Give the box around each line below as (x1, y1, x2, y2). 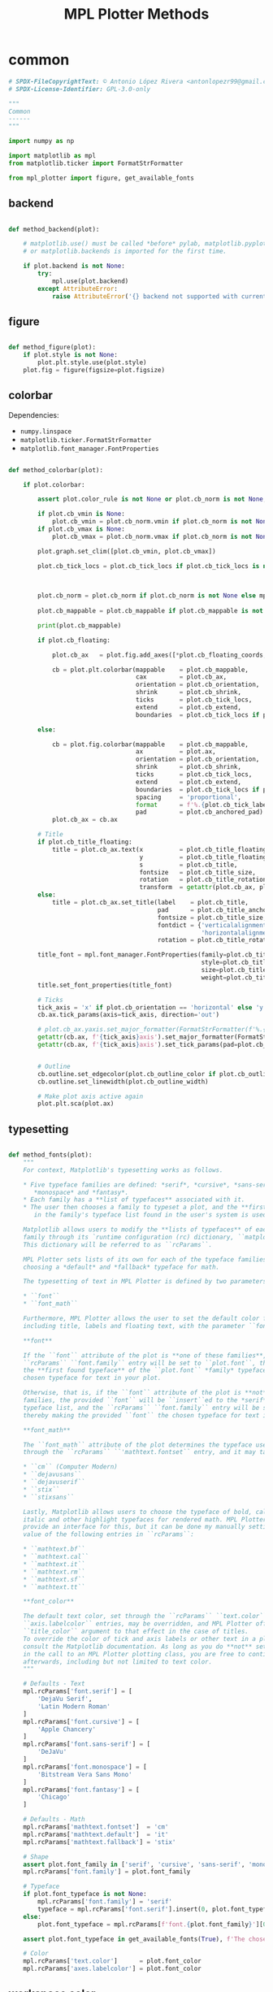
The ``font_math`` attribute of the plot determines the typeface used (23, 1440, 271, 1449)
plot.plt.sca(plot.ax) (37, 1100, 115, 1108)
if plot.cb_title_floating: (37, 838, 132, 846)
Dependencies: (8, 410, 59, 419)
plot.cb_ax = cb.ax (51, 816, 118, 824)
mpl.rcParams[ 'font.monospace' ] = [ (23, 1763, 148, 1771)
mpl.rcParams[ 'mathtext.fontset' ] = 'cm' (23, 1823, 169, 1831)
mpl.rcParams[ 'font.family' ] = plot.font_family (23, 1868, 191, 1876)
